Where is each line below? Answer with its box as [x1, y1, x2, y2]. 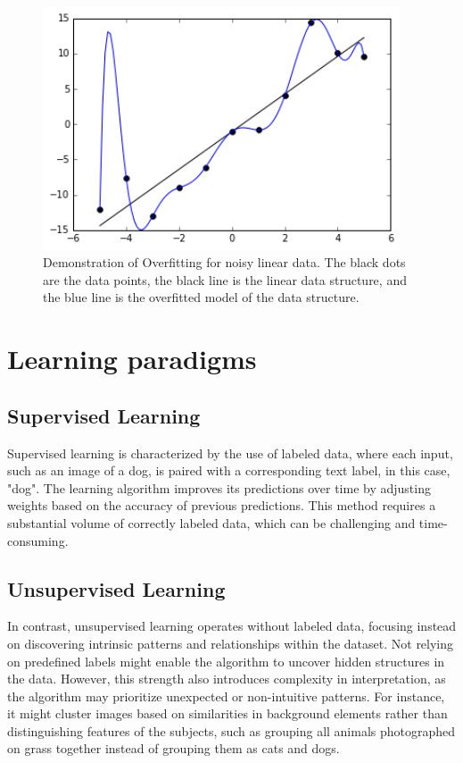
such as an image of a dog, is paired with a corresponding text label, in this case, [7, 461, 451, 480]
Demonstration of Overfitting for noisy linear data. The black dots [43, 253, 406, 272]
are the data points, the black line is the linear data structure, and [43, 270, 407, 289]
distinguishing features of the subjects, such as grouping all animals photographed [7, 721, 456, 740]
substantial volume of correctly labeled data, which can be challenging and [7, 513, 416, 532]
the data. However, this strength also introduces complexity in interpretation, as [7, 669, 446, 688]
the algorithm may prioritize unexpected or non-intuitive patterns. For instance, [7, 686, 445, 705]
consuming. [7, 531, 69, 549]
